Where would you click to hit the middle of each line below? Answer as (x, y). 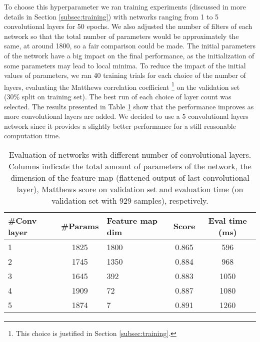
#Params (80, 226)
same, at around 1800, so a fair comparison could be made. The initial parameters (130, 46)
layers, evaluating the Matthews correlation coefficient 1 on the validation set (122, 86)
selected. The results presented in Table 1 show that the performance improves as (129, 106)
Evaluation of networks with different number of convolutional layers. (130, 154)
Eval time (227, 220)
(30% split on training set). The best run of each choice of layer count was (118, 96)
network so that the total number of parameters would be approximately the (121, 36)
